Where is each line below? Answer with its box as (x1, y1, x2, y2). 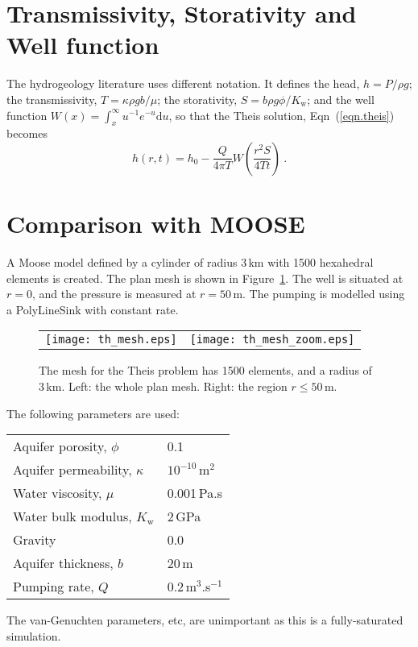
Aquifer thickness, (13, 554, 114, 573)
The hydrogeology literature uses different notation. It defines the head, (6, 75, 360, 92)
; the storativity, (157, 90, 238, 107)
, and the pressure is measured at (31, 285, 197, 302)
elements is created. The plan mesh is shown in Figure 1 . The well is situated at (6, 269, 404, 286)
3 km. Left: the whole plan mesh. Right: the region (39, 377, 288, 394)
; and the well (307, 90, 375, 107)
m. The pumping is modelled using (233, 285, 405, 302)
